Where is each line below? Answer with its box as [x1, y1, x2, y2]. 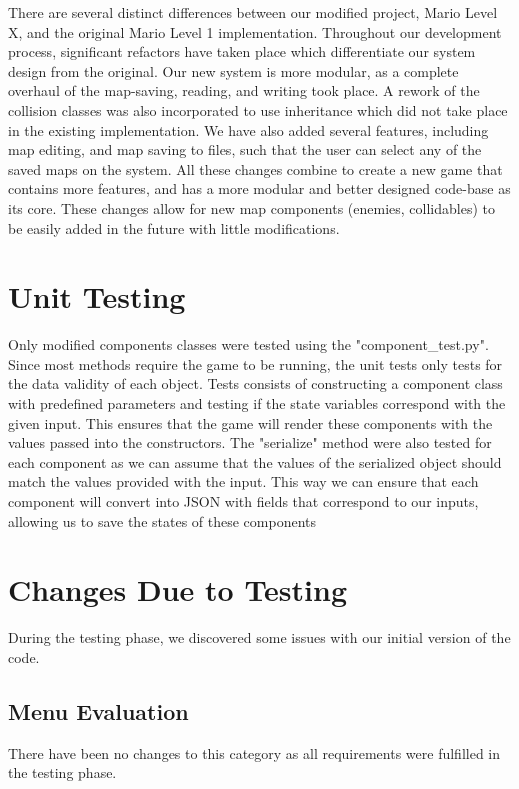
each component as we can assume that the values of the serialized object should [8, 451, 502, 472]
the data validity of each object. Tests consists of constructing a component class [8, 373, 503, 394]
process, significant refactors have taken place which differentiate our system [8, 41, 476, 62]
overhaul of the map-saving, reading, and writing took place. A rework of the [8, 80, 480, 101]
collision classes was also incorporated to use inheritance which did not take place [8, 99, 508, 120]
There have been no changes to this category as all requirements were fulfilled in [8, 742, 501, 763]
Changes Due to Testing [8, 569, 348, 610]
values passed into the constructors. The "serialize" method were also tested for [8, 432, 492, 453]
